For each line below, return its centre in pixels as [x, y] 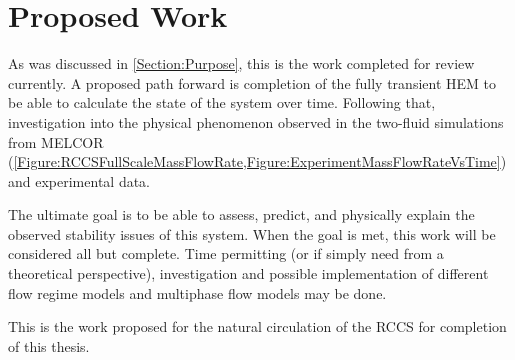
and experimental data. [79, 180]
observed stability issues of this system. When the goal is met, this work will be [252, 233]
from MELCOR [56, 141]
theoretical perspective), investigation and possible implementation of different [248, 273]
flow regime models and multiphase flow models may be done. [197, 292]
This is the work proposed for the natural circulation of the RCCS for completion [257, 326]
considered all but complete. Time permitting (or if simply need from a [226, 253]
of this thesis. [49, 345]
